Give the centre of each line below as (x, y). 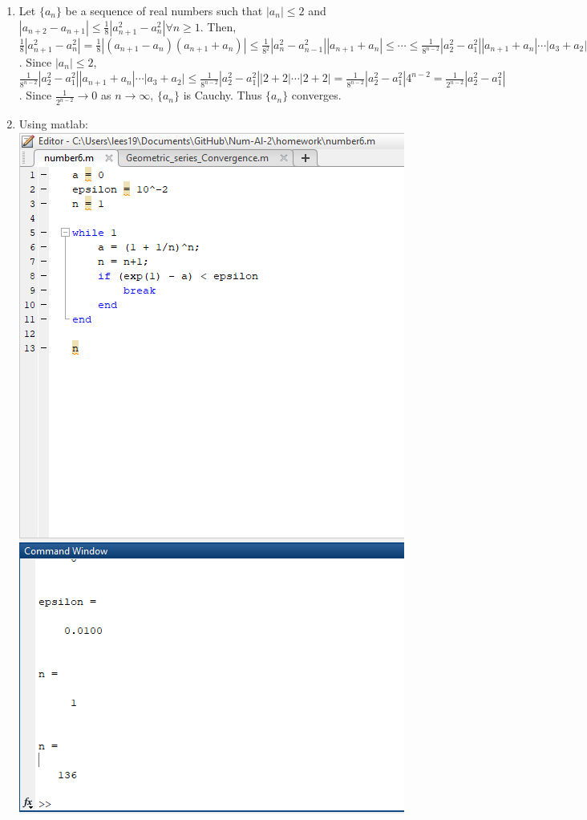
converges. (316, 95)
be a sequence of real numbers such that (164, 10)
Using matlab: (53, 124)
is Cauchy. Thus (223, 95)
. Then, (218, 26)
